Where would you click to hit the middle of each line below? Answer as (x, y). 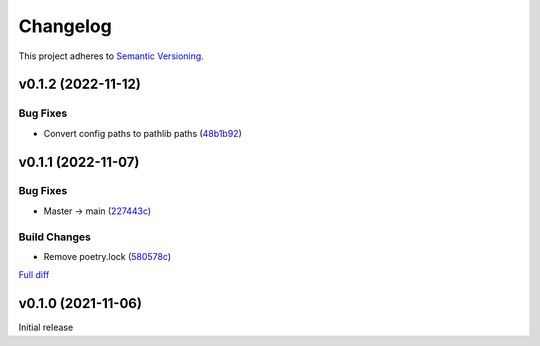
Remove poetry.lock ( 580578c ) (107, 256)
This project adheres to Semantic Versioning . (111, 56)
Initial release (46, 327)
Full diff (34, 275)
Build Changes (55, 237)
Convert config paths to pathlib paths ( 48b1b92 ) (142, 133)
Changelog (65, 26)
